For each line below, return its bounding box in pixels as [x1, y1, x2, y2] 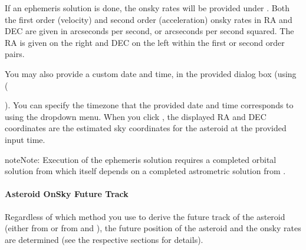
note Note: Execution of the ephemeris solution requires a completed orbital [5, 153, 277, 165]
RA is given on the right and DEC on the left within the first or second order [5, 36, 285, 48]
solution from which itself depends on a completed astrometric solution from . [5, 165, 286, 177]
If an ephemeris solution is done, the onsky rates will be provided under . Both [5, 2, 289, 14]
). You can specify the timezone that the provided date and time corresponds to [5, 99, 294, 111]
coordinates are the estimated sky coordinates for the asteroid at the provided [5, 122, 287, 134]
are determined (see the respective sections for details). [5, 233, 203, 245]
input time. [5, 133, 45, 145]
